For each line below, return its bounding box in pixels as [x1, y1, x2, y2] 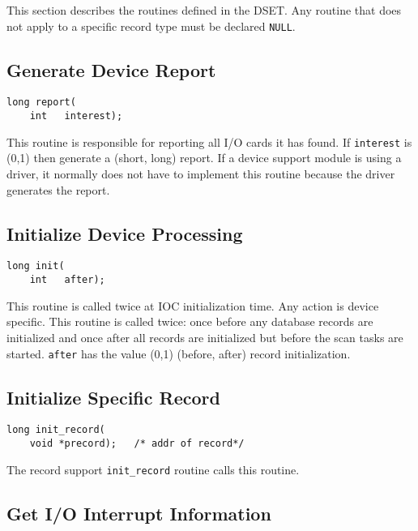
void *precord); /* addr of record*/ [29, 438, 245, 450]
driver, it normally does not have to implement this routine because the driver [6, 165, 395, 182]
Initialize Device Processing [6, 221, 243, 246]
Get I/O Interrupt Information [6, 500, 271, 525]
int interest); [29, 110, 123, 122]
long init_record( [6, 424, 105, 436]
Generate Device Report [6, 57, 216, 82]
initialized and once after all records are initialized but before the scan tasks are [6, 328, 403, 345]
